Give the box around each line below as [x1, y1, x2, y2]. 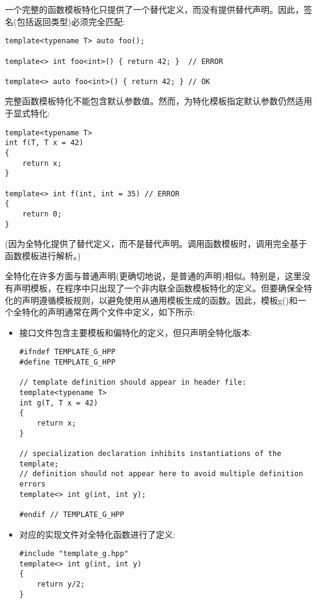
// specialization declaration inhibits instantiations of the [19, 449, 282, 458]
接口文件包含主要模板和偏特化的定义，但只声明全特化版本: [19, 326, 252, 338]
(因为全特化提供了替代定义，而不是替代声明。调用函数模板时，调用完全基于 [5, 237, 307, 250]
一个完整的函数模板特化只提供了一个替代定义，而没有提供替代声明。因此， [5, 3, 304, 15]
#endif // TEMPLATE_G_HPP [19, 510, 124, 519]
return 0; [22, 209, 62, 218]
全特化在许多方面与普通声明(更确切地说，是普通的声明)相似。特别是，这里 [5, 269, 302, 282]
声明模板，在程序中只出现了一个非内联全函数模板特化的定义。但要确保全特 [13, 282, 312, 294]
